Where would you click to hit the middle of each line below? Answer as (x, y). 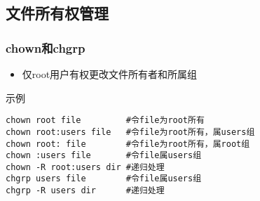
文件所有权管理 (57, 13)
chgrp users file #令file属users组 (104, 179)
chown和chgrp (46, 47)
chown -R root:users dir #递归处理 (85, 167)
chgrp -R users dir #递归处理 (85, 191)
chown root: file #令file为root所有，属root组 (128, 144)
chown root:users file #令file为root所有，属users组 (130, 132)
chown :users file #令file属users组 (104, 156)
